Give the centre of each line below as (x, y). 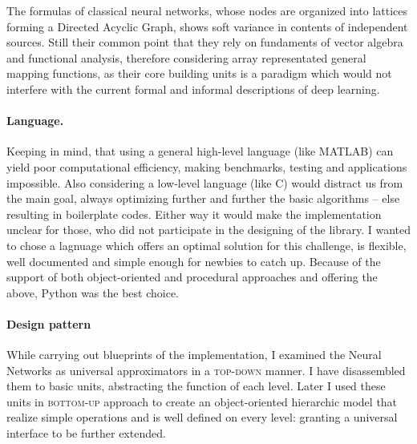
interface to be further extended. (86, 433)
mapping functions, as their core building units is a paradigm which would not (199, 73)
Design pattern (49, 323)
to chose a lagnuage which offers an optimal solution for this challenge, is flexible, (206, 245)
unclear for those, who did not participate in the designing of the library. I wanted (209, 230)
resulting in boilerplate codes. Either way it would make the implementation (194, 214)
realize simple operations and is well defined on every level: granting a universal (202, 417)
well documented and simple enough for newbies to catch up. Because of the (194, 261)
